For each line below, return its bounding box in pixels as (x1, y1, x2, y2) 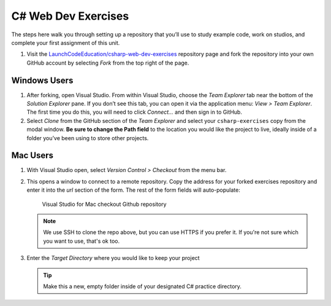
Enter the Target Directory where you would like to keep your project (26, 254, 200, 262)
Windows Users (11, 75, 74, 85)
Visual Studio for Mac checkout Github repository (42, 200, 167, 208)
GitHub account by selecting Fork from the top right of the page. (26, 59, 189, 66)
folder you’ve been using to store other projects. (26, 134, 149, 141)
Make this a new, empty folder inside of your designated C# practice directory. (43, 283, 242, 290)
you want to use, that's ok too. (43, 237, 120, 245)
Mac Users (11, 151, 54, 161)
